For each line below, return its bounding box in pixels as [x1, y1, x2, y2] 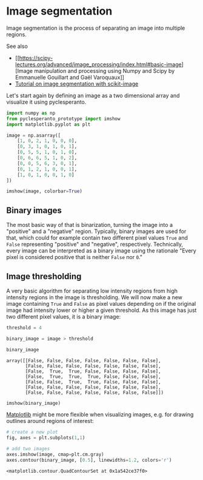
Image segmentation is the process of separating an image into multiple [6, 24, 185, 32]
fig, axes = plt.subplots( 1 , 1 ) [6, 435, 85, 441]
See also [6, 42, 28, 50]
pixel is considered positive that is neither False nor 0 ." [6, 254, 142, 261]
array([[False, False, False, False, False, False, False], [6, 357, 162, 363]
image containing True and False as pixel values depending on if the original [6, 300, 196, 307]
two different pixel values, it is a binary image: [6, 313, 121, 320]
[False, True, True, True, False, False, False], [25, 373, 162, 380]
